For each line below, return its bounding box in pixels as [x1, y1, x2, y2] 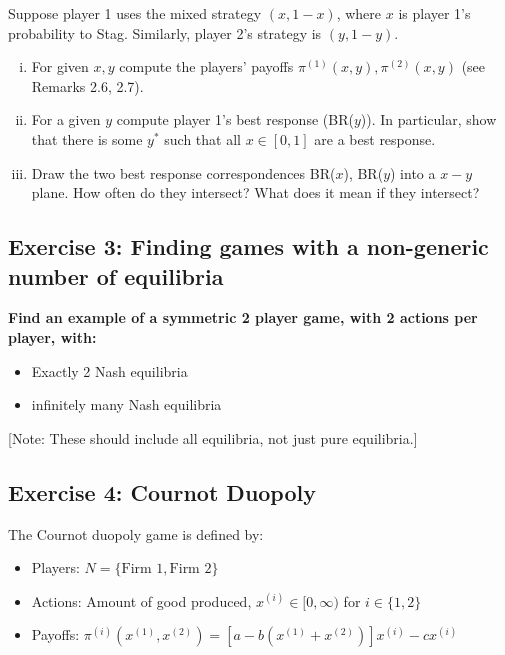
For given [31, 56, 89, 77]
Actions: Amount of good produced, [31, 590, 252, 611]
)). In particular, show [360, 109, 497, 130]
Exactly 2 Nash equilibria [31, 360, 188, 381]
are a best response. [314, 128, 436, 149]
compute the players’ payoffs [119, 56, 294, 77]
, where [336, 3, 382, 23]
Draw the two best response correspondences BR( [31, 162, 336, 183]
